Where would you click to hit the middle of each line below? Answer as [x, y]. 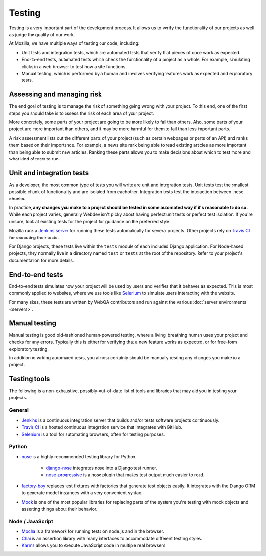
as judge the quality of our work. [42, 34]
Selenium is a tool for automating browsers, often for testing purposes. [93, 434]
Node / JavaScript [31, 521]
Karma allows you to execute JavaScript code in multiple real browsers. [94, 545]
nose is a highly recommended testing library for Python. [79, 456]
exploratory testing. [29, 349]
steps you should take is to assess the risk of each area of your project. [82, 113]
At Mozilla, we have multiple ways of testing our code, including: [74, 43]
